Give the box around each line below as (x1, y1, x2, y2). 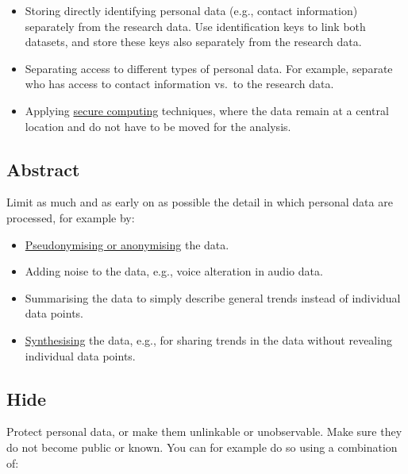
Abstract (6, 156, 80, 181)
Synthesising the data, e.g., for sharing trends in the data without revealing (25, 331, 392, 348)
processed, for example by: (6, 209, 135, 225)
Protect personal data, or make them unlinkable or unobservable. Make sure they (6, 423, 402, 440)
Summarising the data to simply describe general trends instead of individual (25, 289, 401, 306)
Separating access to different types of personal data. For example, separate (25, 60, 393, 76)
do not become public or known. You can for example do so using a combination (6, 438, 398, 455)
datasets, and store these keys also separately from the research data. (25, 33, 362, 50)
